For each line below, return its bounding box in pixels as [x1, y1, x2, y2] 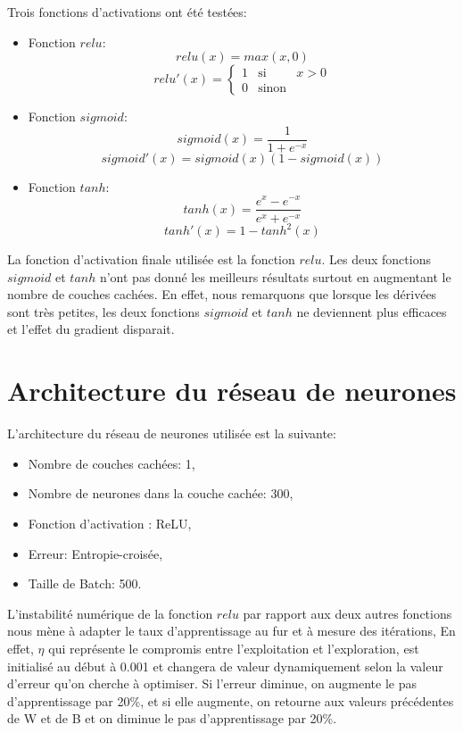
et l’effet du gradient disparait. [7, 320, 175, 338]
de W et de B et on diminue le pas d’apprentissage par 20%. [7, 709, 337, 728]
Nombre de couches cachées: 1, [28, 454, 195, 472]
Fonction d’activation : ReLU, [28, 513, 192, 532]
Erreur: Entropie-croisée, [28, 544, 163, 562]
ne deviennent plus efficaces [296, 302, 447, 321]
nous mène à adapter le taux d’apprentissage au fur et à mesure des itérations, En [7, 621, 456, 640]
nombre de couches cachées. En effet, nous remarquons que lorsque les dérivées [7, 285, 437, 304]
